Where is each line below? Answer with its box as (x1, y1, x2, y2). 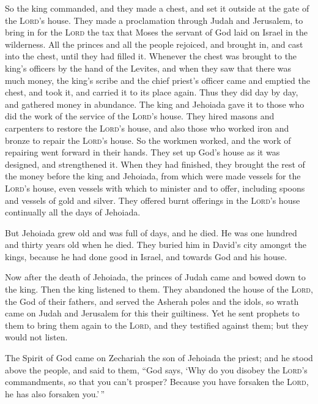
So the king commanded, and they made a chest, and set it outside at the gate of (5, 2, 309, 14)
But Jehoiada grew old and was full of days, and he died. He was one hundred (5, 226, 297, 239)
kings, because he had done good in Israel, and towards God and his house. (5, 250, 287, 263)
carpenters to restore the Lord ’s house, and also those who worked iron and (5, 121, 289, 134)
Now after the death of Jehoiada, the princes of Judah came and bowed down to (5, 271, 306, 283)
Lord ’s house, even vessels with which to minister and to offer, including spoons (5, 181, 305, 194)
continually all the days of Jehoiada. (5, 206, 141, 219)
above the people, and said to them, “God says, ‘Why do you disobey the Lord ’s (5, 363, 308, 376)
